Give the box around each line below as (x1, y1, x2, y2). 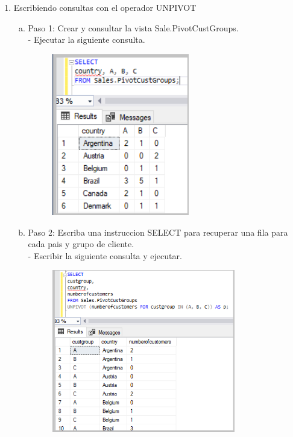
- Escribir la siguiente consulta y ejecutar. (28, 249, 182, 262)
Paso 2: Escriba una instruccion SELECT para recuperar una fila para (28, 225, 288, 238)
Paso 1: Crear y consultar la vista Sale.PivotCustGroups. (28, 21, 239, 34)
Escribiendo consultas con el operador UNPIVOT (13, 1, 197, 13)
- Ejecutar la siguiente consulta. (28, 33, 145, 46)
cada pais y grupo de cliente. (28, 237, 134, 250)
